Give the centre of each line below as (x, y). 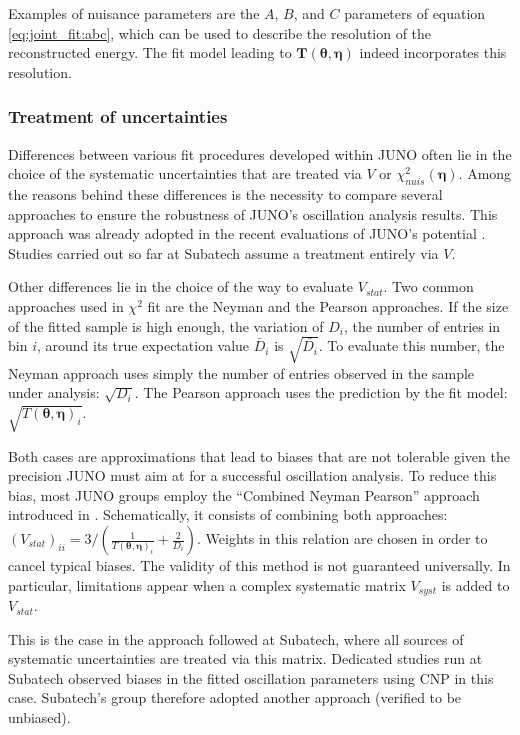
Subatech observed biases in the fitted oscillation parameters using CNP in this (251, 677)
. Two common (428, 286)
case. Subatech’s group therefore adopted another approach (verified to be (235, 697)
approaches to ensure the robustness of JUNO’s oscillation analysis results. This (253, 213)
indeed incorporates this (433, 52)
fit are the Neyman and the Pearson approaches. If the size (328, 305)
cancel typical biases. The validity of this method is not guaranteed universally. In (259, 565)
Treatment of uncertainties (118, 116)
